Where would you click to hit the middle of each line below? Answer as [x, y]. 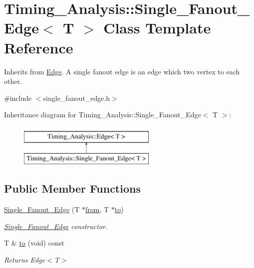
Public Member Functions [72, 188]
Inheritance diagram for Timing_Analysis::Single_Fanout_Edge [103, 115]
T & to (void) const [34, 243]
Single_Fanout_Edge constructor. [56, 226]
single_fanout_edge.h [77, 98]
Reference [39, 47]
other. [13, 81]
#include [18, 98]
